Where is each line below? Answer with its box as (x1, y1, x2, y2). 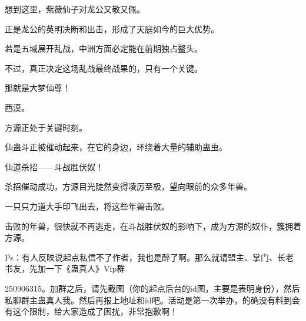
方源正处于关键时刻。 (5, 121, 87, 133)
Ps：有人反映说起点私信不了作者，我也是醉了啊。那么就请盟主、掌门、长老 (5, 251, 294, 263)
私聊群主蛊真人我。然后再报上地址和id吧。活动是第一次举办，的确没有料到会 (5, 293, 300, 306)
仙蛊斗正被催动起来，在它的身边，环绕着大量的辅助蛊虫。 (5, 141, 227, 153)
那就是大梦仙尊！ (5, 82, 71, 94)
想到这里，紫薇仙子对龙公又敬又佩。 (5, 3, 145, 15)
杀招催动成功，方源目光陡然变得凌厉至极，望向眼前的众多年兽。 (5, 180, 252, 192)
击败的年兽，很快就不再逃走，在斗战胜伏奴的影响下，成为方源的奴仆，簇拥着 (5, 219, 301, 232)
